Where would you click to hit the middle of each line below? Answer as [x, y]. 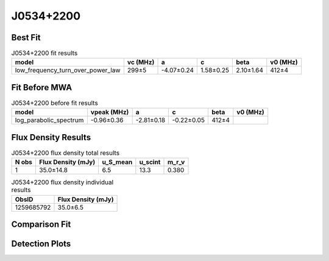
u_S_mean [117, 162]
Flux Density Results [51, 137]
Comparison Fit [41, 225]
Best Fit [26, 38]
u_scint [150, 162]
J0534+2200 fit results [44, 53]
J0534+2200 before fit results [55, 103]
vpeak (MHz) [110, 112]
